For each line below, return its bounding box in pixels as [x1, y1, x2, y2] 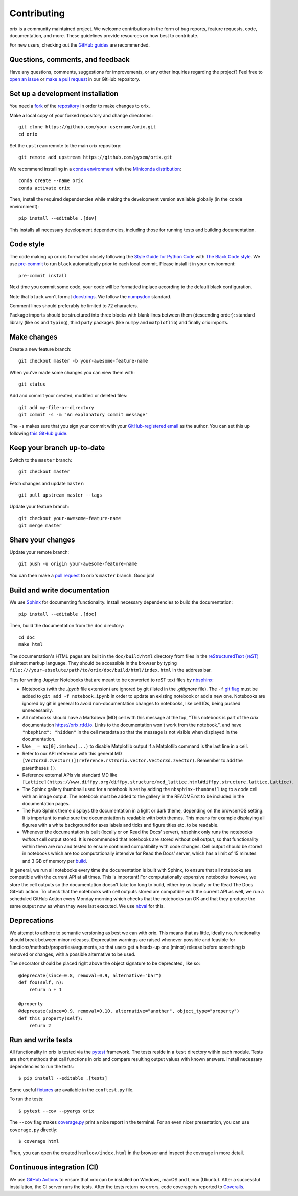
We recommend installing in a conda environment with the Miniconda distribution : [9, 166, 181, 172]
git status [18, 381, 46, 387]
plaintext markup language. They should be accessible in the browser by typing [9, 660, 177, 666]
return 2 [29, 1023, 51, 1028]
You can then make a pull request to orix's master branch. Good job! [9, 572, 155, 578]
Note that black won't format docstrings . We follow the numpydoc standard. [9, 293, 172, 299]
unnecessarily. [22, 707, 53, 713]
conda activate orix [18, 185, 70, 191]
